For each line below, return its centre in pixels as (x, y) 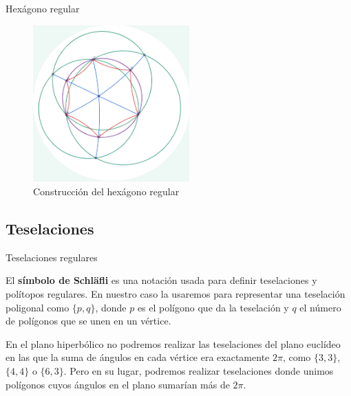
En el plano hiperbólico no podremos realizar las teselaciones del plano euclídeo (173, 343)
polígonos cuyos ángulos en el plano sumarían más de (118, 384)
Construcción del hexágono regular (106, 191)
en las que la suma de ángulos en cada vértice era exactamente (138, 357)
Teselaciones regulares (52, 257)
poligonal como (38, 307)
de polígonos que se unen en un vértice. (88, 321)
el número (320, 307)
